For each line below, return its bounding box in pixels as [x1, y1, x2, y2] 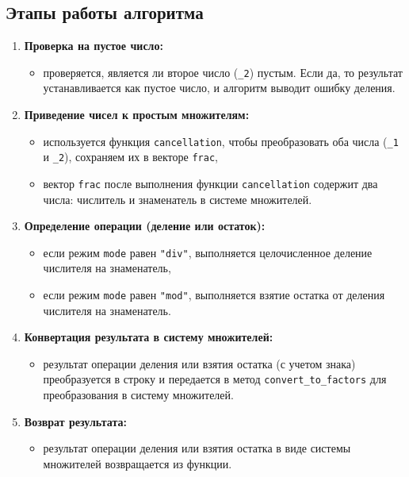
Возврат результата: [24, 413, 127, 429]
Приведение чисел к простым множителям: [24, 106, 250, 123]
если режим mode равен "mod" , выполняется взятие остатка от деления [43, 287, 385, 303]
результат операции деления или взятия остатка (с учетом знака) [43, 355, 356, 371]
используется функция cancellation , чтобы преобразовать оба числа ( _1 [43, 133, 399, 149]
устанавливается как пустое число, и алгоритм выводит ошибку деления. [43, 79, 396, 96]
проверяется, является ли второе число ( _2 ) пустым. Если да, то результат [43, 63, 403, 80]
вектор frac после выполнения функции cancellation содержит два [43, 175, 378, 191]
